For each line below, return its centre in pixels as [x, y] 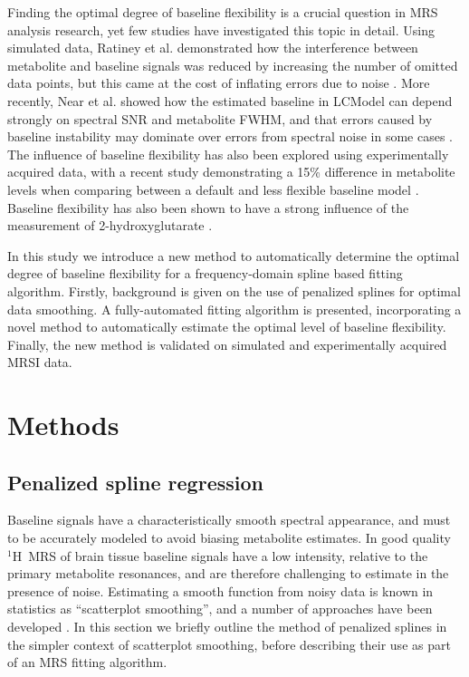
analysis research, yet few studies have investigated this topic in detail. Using [221, 29]
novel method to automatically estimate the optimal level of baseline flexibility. [227, 327]
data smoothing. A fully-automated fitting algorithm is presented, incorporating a [234, 309]
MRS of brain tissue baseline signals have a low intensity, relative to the [228, 555]
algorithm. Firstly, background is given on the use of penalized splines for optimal [234, 290]
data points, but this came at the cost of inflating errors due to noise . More [219, 83]
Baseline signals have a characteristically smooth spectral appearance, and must [229, 520]
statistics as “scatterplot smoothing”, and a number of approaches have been [220, 609]
